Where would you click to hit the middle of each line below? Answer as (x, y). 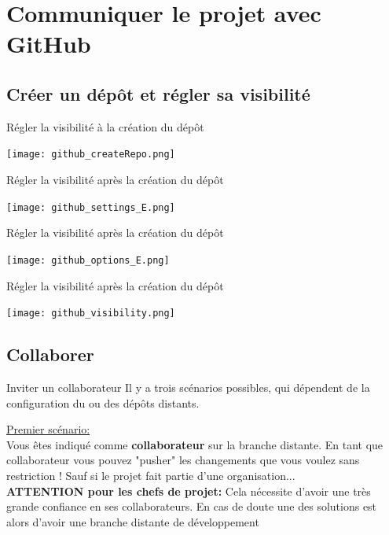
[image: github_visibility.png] (91, 314)
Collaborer (50, 354)
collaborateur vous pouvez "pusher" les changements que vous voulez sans (183, 460)
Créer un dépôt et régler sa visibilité (158, 93)
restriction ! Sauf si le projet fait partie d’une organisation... (151, 475)
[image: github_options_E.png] (88, 260)
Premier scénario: (48, 429)
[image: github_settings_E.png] (91, 207)
